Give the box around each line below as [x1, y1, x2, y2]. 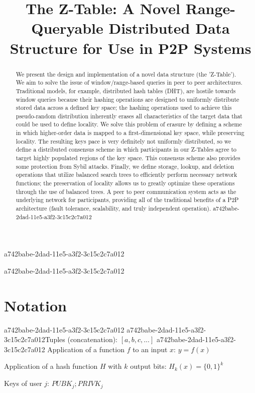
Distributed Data [108, 18, 230, 38]
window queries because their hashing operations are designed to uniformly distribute [16, 95, 239, 103]
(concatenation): [67, 334, 118, 345]
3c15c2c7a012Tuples [4, 334, 65, 345]
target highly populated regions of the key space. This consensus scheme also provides [16, 154, 240, 162]
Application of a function [47, 344, 124, 354]
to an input [133, 344, 168, 354]
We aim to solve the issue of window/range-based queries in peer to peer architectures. [16, 78, 242, 87]
